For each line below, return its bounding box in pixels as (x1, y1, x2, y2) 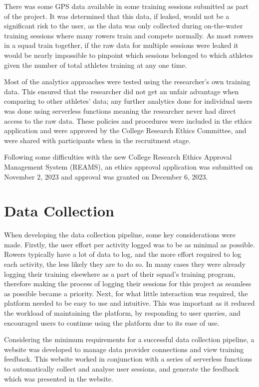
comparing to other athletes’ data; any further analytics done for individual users (4, 96, 253, 106)
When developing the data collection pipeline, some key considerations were (4, 229, 236, 240)
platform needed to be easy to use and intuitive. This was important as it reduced (4, 298, 255, 308)
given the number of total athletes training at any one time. (4, 59, 187, 70)
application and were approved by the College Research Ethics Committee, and (4, 125, 247, 136)
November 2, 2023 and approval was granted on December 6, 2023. (4, 171, 208, 182)
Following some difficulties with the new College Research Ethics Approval (4, 152, 232, 162)
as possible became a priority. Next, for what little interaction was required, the (4, 288, 248, 298)
